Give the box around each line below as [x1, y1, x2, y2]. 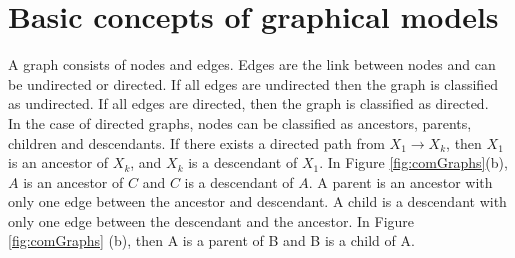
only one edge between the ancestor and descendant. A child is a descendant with [8, 191, 507, 212]
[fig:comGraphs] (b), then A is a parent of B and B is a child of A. [8, 230, 415, 251]
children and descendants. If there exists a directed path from [8, 132, 385, 153]
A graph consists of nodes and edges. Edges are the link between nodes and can [8, 54, 496, 75]
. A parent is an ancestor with [308, 171, 493, 192]
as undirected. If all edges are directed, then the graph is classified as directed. [8, 93, 489, 114]
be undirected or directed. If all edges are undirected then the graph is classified [8, 73, 499, 94]
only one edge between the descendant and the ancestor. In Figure [8, 210, 415, 231]
